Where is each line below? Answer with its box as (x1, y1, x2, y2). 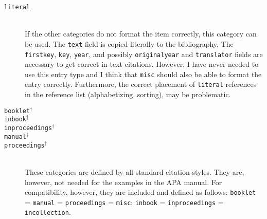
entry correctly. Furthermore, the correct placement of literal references (25, 79, 257, 89)
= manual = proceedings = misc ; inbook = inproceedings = (25, 196, 224, 207)
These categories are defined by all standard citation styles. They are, (25, 166, 244, 177)
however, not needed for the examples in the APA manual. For (25, 176, 222, 187)
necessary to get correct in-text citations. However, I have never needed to (25, 59, 259, 69)
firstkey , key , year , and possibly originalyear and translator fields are (25, 48, 263, 59)
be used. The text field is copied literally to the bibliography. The (25, 38, 234, 49)
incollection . (25, 207, 71, 217)
